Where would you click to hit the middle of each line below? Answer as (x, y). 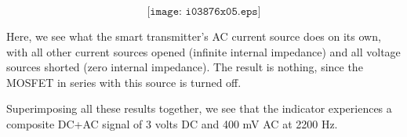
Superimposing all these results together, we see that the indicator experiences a (199, 108)
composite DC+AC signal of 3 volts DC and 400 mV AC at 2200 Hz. (172, 123)
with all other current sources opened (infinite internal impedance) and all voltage (203, 51)
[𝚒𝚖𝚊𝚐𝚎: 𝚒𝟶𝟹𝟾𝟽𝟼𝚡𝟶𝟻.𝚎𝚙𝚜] (204, 12)
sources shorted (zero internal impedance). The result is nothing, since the (185, 67)
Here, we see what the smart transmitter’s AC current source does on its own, (194, 36)
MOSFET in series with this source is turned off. (124, 82)
